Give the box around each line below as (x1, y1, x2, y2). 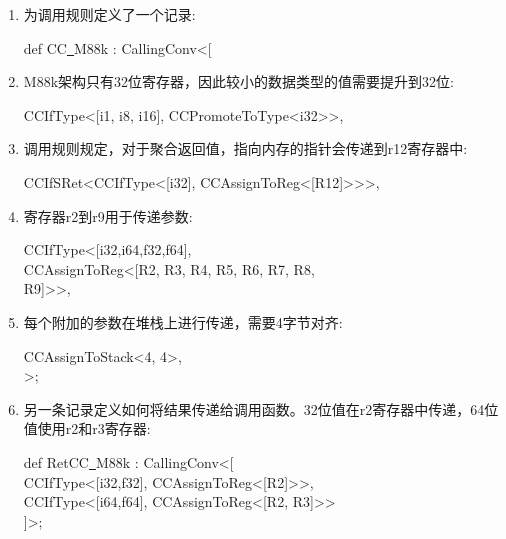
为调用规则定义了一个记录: (23, 4, 196, 24)
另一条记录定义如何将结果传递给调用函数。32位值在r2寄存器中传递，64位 (23, 398, 499, 419)
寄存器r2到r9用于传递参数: (23, 205, 193, 226)
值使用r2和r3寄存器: (23, 418, 151, 439)
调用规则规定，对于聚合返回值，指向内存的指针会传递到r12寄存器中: (23, 138, 468, 159)
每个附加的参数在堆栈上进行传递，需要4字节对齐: (23, 311, 343, 332)
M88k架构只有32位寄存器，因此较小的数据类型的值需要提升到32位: (23, 71, 454, 92)
